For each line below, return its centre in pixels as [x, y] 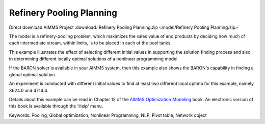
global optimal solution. [33, 74]
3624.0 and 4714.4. [29, 90]
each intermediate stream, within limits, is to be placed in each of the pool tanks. [90, 43]
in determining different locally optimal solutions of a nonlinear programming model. [94, 59]
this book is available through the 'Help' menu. [56, 106]
